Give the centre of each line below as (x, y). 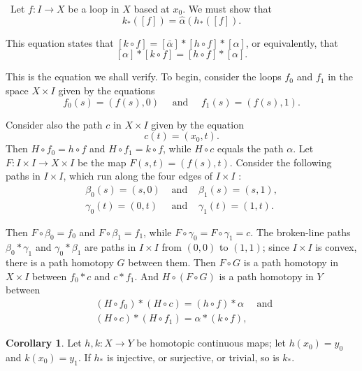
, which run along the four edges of (138, 176)
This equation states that (60, 42)
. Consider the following (281, 162)
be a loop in (94, 8)
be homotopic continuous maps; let (211, 343)
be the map (102, 162)
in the (340, 77)
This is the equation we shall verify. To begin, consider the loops (144, 77)
